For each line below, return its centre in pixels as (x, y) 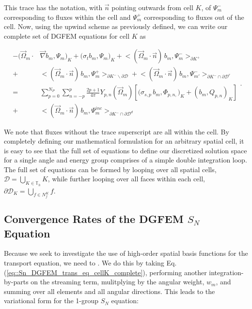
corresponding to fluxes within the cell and (67, 17)
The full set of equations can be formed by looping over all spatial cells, (110, 169)
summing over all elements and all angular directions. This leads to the (110, 291)
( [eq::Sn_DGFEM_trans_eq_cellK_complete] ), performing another (105, 272)
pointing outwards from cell (152, 7)
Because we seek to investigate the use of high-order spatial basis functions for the (126, 253)
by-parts (16, 282)
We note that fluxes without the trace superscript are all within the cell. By (117, 131)
